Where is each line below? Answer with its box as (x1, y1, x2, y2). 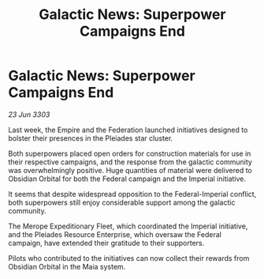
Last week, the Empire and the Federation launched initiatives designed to (8, 125, 248, 134)
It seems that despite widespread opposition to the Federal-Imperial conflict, (8, 189, 257, 198)
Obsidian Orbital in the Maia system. (8, 262, 126, 271)
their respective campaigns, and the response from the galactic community (8, 156, 252, 167)
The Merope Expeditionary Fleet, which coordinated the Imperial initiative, (8, 221, 248, 231)
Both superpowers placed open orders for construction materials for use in (8, 149, 251, 158)
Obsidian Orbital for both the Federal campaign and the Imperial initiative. (8, 174, 247, 183)
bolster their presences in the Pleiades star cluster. (8, 133, 173, 143)
